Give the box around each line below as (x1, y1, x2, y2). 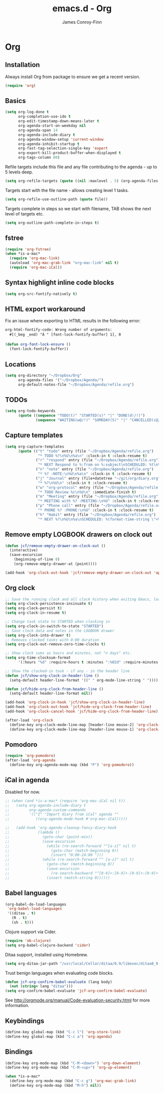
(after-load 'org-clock (5, 718, 54, 723)
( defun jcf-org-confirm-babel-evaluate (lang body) (5, 979, 112, 985)
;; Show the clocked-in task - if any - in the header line (5, 668, 130, 673)
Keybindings (5, 1017, 45, 1025)
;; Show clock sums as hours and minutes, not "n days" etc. (5, 651, 132, 656)
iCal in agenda (5, 776, 50, 784)
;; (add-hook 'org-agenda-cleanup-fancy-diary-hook (5, 825, 117, 831)
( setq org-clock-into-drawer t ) (5, 633, 71, 638)
